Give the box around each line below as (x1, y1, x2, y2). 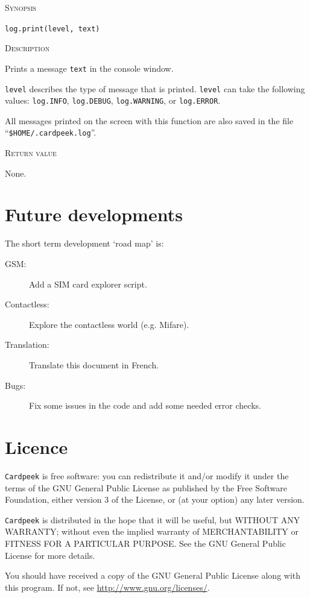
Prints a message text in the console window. (5, 61, 174, 74)
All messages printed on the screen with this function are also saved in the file (5, 114, 294, 127)
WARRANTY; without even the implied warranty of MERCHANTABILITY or (5, 525, 299, 538)
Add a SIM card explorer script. (29, 277, 147, 290)
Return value (5, 146, 57, 159)
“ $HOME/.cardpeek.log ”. (5, 126, 96, 139)
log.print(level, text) (5, 24, 100, 33)
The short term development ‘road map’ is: (5, 237, 164, 250)
